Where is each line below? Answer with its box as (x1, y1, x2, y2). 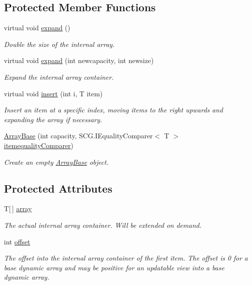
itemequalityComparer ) (4, 140, 74, 150)
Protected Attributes (4, 180, 113, 196)
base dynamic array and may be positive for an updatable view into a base (4, 262, 225, 272)
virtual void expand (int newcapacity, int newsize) (4, 55, 154, 66)
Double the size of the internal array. (4, 39, 115, 49)
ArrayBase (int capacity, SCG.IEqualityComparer (4, 131, 153, 141)
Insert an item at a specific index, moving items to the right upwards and (4, 105, 223, 115)
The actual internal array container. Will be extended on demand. (4, 219, 202, 230)
